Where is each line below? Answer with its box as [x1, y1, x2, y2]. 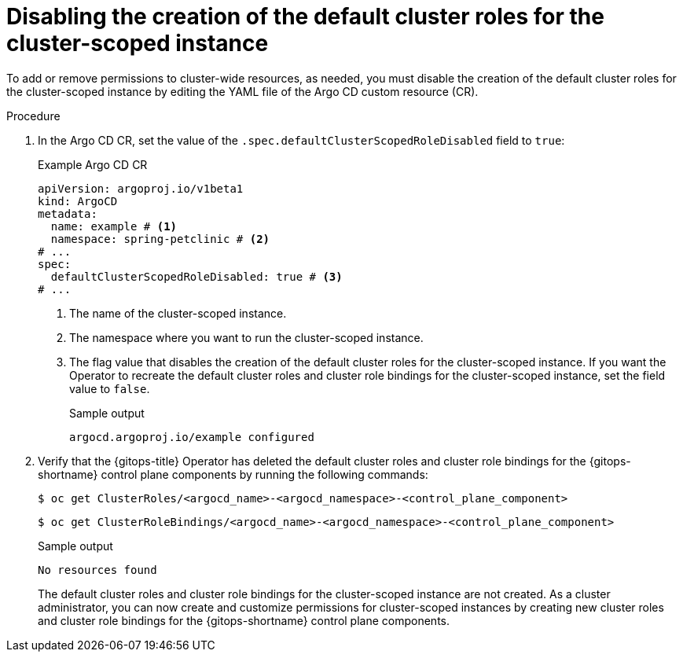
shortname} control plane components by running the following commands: [38, 467, 428, 481]
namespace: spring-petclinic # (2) [50, 232, 270, 245]
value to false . [69, 381, 150, 395]
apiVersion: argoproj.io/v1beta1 [38, 182, 244, 195]
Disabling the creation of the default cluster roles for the [6, 3, 604, 30]
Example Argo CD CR [38, 157, 148, 171]
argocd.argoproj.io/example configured [69, 430, 314, 443]
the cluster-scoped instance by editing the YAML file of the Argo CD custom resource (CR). [6, 84, 479, 98]
